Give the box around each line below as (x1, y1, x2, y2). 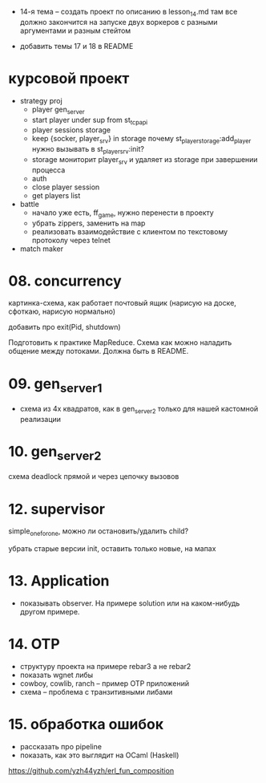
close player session (31, 182, 100, 192)
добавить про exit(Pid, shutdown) (8, 323, 122, 332)
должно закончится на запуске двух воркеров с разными (19, 17, 218, 26)
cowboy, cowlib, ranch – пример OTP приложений (19, 678, 190, 688)
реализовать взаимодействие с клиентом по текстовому (31, 226, 228, 236)
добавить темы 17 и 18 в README (19, 41, 134, 51)
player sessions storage (31, 125, 111, 135)
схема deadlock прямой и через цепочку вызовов (8, 472, 179, 481)
